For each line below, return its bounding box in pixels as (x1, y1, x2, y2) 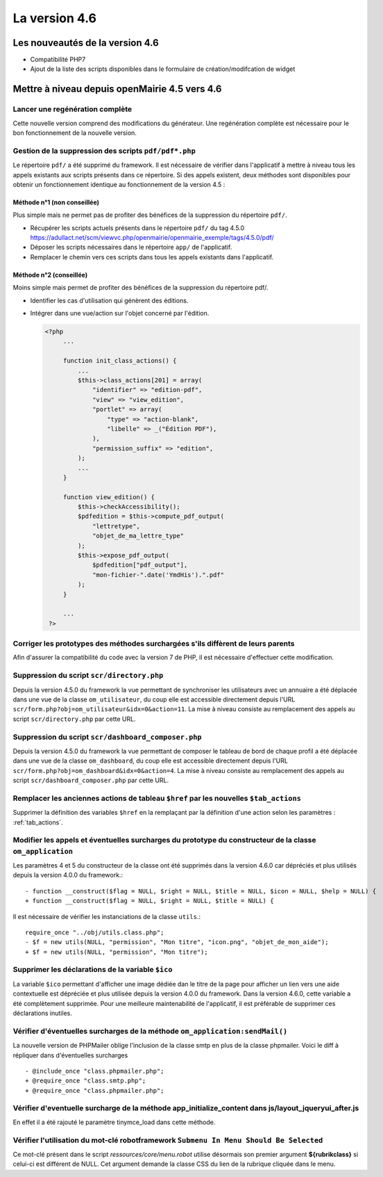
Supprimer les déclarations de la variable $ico (12, 965, 173, 975)
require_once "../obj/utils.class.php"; (25, 928, 164, 936)
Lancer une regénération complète (12, 104, 132, 114)
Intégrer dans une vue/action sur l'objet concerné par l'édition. (30, 309, 210, 318)
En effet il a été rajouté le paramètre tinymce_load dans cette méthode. (12, 1118, 216, 1126)
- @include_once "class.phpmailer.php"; (25, 1067, 164, 1075)
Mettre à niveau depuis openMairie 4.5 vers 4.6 (12, 83, 222, 95)
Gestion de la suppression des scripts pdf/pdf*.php (12, 146, 196, 156)
